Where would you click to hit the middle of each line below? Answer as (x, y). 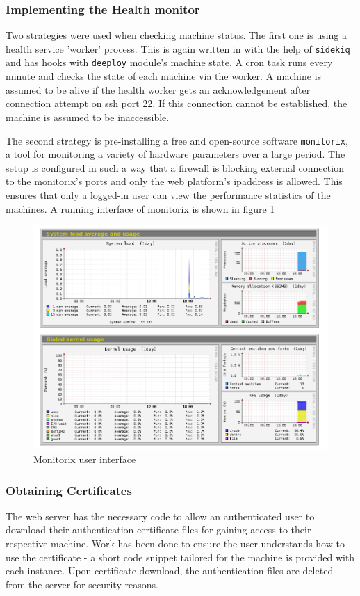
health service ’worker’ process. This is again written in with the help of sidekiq (178, 48)
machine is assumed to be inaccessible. (88, 116)
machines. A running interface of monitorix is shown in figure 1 (140, 208)
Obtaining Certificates (69, 490)
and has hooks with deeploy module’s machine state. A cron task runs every (169, 62)
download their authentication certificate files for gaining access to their (158, 530)
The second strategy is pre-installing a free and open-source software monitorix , (177, 140)
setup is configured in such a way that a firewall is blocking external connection (175, 167)
